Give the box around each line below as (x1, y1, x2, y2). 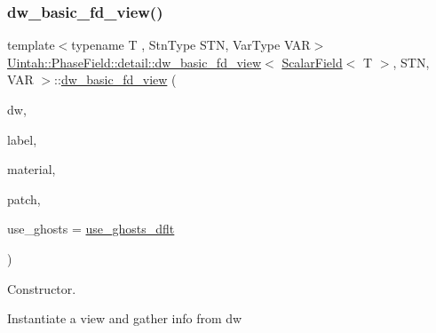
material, (7, 160, 56, 178)
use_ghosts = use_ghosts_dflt (7, 219, 175, 238)
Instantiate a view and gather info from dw (7, 309, 242, 328)
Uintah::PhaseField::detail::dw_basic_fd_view (7, 52, 262, 71)
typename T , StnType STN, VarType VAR (71, 36, 311, 54)
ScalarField (281, 52, 343, 71)
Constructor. (7, 279, 76, 297)
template (7, 36, 55, 54)
